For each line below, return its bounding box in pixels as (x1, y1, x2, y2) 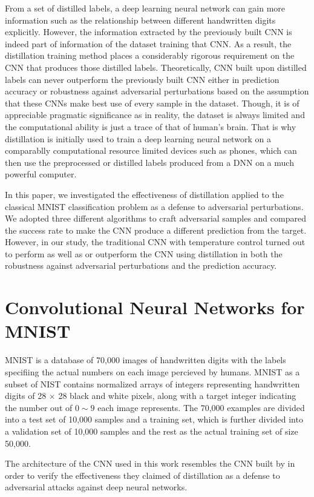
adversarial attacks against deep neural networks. (5, 481, 188, 493)
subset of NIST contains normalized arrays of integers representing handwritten (5, 377, 300, 390)
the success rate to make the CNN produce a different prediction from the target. (5, 223, 307, 236)
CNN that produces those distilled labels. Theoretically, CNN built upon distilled (5, 61, 307, 73)
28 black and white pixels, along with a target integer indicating (58, 389, 296, 402)
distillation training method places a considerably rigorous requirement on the (5, 49, 295, 62)
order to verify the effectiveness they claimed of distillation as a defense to (5, 469, 280, 481)
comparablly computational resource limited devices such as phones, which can (5, 144, 297, 157)
